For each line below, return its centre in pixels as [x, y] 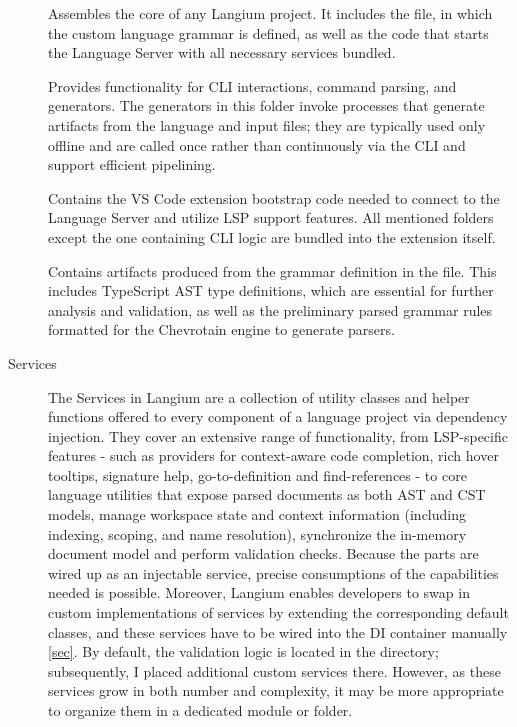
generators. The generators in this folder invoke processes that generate [266, 105]
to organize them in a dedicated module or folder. [200, 710]
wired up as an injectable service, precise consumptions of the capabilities [273, 572]
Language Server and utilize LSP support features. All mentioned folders [271, 217]
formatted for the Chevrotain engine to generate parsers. [221, 329]
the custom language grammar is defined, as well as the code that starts [268, 32]
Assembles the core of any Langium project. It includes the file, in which [270, 13]
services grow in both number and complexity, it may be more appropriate [276, 690]
